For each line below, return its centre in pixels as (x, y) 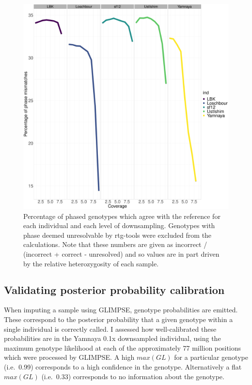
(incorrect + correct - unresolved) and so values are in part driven (121, 254)
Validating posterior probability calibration (114, 289)
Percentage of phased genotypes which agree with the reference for (122, 216)
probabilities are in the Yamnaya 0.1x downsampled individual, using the (112, 338)
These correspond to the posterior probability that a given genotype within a (118, 319)
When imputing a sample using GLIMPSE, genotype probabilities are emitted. (121, 310)
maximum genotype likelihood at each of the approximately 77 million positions (123, 347)
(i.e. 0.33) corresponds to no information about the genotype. (133, 376)
